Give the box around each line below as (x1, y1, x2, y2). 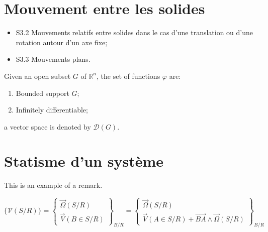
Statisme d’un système (4, 151, 164, 171)
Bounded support (16, 87, 69, 98)
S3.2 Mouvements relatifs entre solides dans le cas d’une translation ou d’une (16, 27, 253, 38)
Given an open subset (4, 70, 71, 81)
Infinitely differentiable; (16, 104, 88, 115)
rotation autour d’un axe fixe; (16, 37, 108, 47)
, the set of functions (97, 70, 160, 81)
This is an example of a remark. (4, 180, 103, 190)
